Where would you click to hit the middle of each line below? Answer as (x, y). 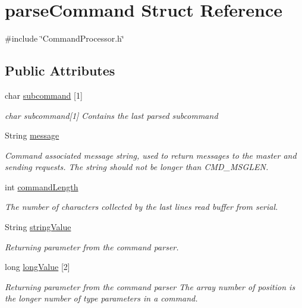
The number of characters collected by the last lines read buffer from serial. (141, 207)
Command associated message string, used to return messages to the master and (151, 155)
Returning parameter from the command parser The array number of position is (150, 286)
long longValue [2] (37, 267)
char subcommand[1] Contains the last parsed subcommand (111, 115)
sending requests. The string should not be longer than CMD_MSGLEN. (137, 167)
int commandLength (42, 186)
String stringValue (38, 227)
